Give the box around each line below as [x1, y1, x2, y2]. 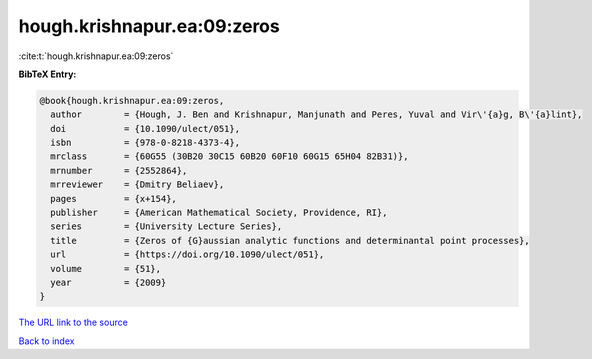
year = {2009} [50, 277, 167, 288]
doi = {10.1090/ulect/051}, [50, 123, 240, 134]
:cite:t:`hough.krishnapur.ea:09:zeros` [18, 50, 174, 62]
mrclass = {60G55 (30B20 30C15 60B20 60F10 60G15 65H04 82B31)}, [50, 151, 409, 162]
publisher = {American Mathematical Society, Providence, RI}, [50, 207, 388, 219]
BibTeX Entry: [18, 68, 77, 80]
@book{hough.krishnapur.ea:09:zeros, [39, 95, 225, 106]
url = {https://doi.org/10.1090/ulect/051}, [50, 249, 325, 260]
